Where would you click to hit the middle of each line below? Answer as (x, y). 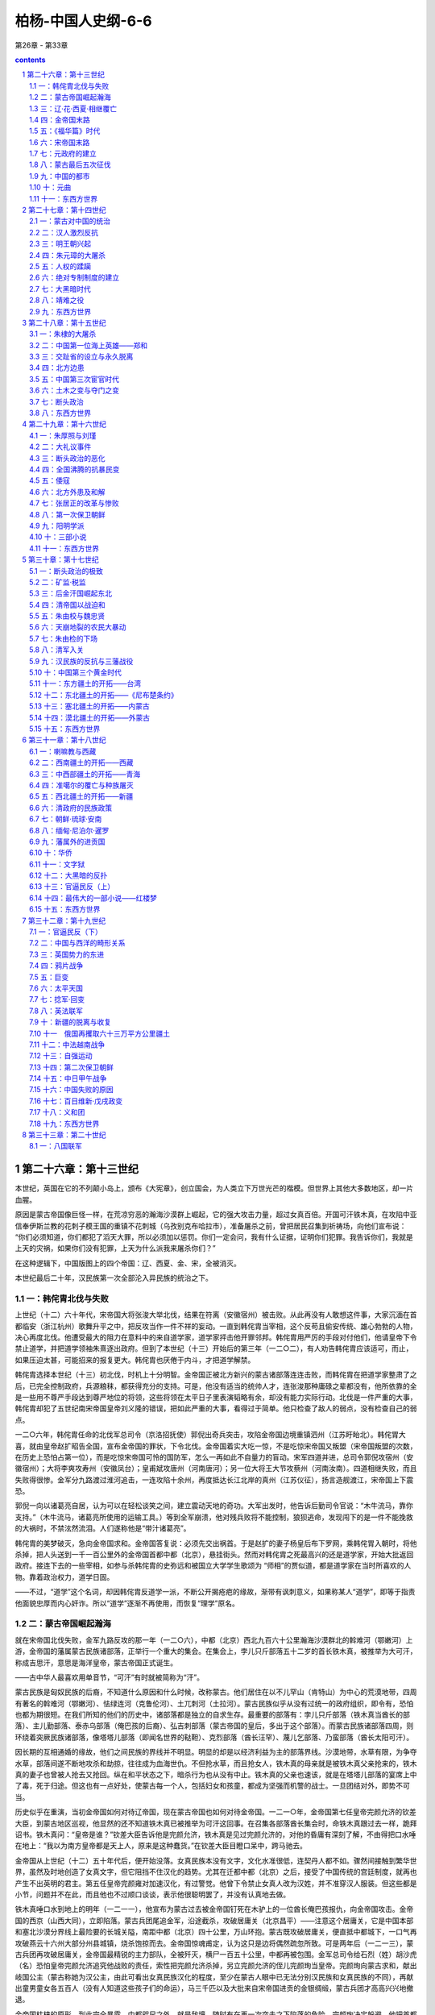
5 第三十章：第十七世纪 (61, 559)
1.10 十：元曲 (50, 187)
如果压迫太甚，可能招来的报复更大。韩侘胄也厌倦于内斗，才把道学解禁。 (135, 1360)
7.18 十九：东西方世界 (64, 1124)
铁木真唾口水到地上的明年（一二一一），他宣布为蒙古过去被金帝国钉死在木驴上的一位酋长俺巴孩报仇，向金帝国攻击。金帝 (214, 1909)
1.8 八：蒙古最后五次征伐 (70, 164)
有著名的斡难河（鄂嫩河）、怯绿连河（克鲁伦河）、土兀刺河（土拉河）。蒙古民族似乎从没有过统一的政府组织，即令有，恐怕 (214, 1703)
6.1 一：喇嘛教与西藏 (63, 751)
